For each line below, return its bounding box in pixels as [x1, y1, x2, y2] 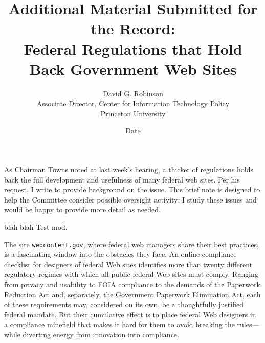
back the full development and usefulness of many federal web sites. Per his [4, 174, 240, 185]
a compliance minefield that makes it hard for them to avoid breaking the [4, 319, 235, 330]
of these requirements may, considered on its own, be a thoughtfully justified [4, 299, 244, 310]
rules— [237, 319, 259, 330]
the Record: [91, 18, 175, 39]
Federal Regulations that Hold [24, 38, 242, 59]
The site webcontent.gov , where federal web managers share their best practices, [4, 238, 259, 249]
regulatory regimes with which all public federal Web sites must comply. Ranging [4, 269, 258, 279]
